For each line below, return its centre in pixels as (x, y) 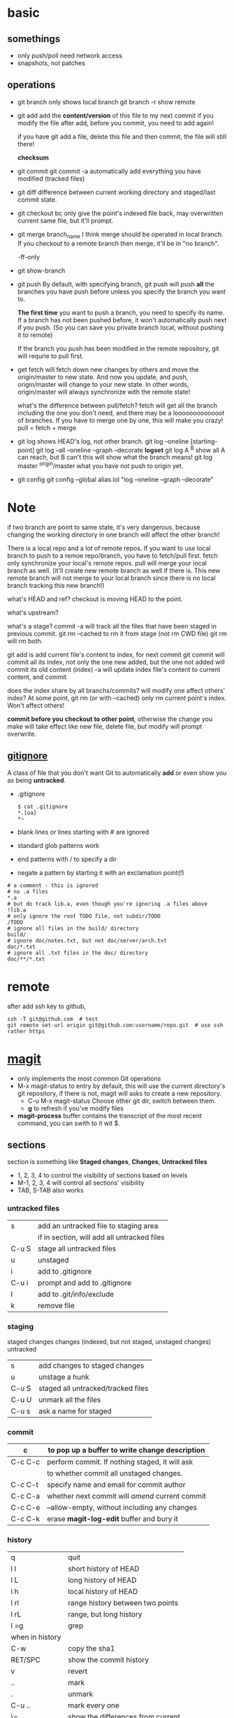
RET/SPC (25, 1660)
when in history (36, 1637)
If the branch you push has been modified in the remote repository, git (118, 348)
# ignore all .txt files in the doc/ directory (78, 953)
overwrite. (22, 734)
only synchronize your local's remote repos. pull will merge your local (107, 563)
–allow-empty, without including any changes (122, 1508)
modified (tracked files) (51, 178)
